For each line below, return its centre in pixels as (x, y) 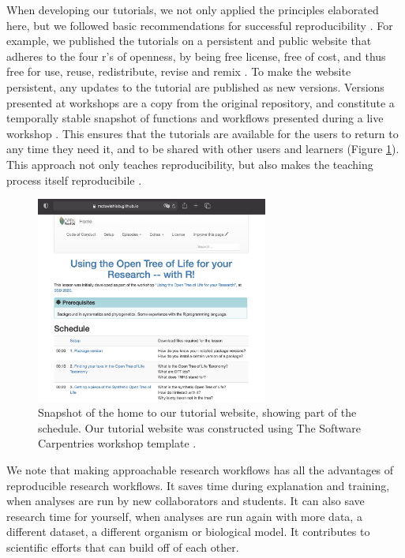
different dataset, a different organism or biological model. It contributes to (188, 532)
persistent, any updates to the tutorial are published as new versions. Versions (195, 86)
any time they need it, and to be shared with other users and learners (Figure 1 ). (203, 149)
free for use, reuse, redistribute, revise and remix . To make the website (179, 71)
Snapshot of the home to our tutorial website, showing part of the (197, 412)
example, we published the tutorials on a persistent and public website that (189, 41)
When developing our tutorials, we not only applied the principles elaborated (193, 9)
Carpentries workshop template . (117, 443)
